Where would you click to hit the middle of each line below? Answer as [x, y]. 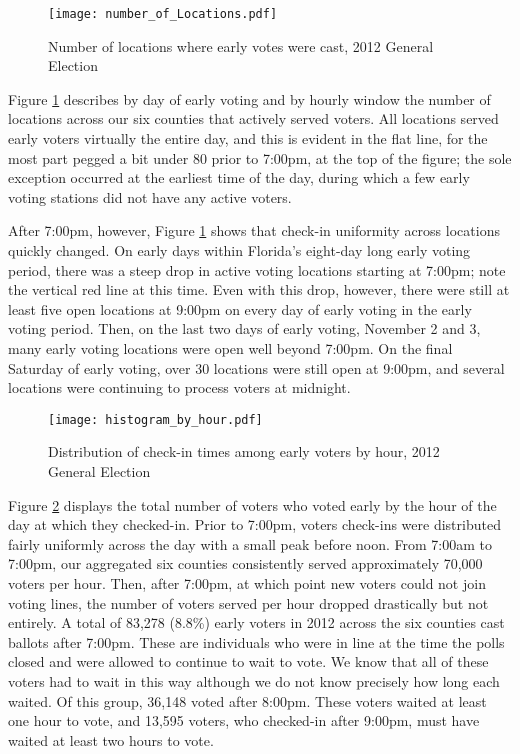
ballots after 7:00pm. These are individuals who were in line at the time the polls [256, 641]
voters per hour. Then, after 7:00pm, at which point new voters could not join [247, 582]
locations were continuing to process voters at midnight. [179, 387]
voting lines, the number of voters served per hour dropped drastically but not [248, 602]
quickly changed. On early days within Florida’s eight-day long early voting [239, 250]
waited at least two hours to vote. [111, 739]
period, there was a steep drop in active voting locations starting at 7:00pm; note [257, 269]
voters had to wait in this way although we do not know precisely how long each [254, 680]
